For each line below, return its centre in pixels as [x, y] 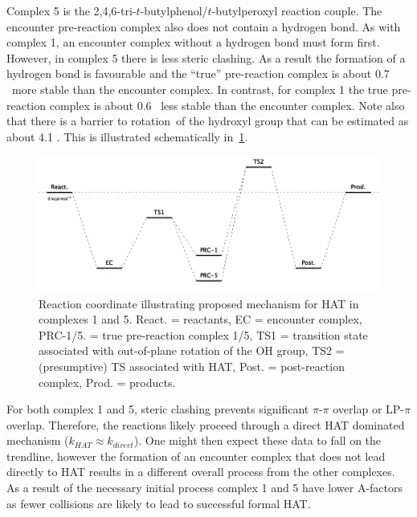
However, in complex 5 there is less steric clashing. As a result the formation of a [206, 57]
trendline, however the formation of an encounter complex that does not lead [196, 456]
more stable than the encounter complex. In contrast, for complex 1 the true [200, 89]
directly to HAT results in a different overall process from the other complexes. [201, 472]
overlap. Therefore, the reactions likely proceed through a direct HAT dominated [206, 424]
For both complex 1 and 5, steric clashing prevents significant [158, 409]
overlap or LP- [369, 409]
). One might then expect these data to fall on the [258, 440]
